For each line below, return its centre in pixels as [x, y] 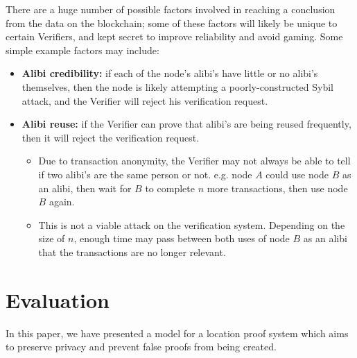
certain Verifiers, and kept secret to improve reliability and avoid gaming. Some [174, 36]
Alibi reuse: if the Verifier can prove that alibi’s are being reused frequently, [186, 124]
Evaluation [58, 299]
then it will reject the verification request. [111, 137]
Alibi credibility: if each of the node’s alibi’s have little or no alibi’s [170, 73]
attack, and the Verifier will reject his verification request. [145, 100]
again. [62, 202]
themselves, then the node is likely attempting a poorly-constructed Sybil [177, 86]
